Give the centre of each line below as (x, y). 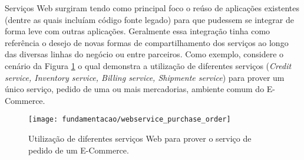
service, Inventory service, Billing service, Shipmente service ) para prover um (145, 77)
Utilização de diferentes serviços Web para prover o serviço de (140, 138)
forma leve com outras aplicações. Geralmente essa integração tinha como (138, 31)
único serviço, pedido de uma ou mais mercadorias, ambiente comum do (135, 89)
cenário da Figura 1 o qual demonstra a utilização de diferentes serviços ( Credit (148, 65)
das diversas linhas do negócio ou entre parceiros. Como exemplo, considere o (144, 54)
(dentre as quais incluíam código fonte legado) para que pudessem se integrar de (149, 19)
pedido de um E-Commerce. (79, 150)
